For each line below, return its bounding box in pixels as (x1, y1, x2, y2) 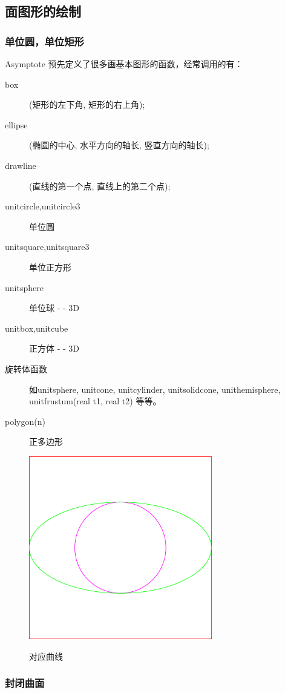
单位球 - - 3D (29, 301, 80, 314)
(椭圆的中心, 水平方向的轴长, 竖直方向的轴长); (29, 139, 209, 151)
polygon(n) (5, 415, 45, 427)
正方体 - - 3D (29, 342, 80, 355)
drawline (5, 159, 36, 171)
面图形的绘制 (5, 2, 81, 21)
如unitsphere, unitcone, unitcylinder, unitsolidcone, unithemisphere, (29, 383, 281, 395)
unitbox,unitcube (5, 321, 68, 334)
